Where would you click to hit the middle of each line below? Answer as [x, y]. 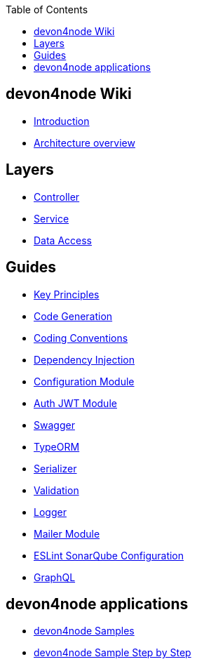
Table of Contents [47, 9]
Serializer [55, 468]
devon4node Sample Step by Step [113, 653]
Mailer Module [67, 533]
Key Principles [67, 294]
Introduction [62, 121]
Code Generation [73, 316]
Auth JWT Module [75, 403]
